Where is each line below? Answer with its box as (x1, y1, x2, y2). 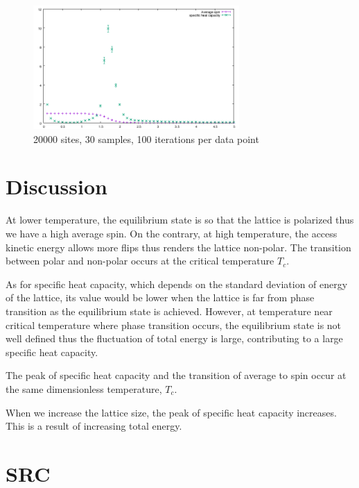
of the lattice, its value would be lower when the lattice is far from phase (6, 290, 315, 305)
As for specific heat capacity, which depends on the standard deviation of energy (6, 276, 348, 291)
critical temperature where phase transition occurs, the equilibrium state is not (6, 317, 342, 332)
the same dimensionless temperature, (6, 381, 162, 396)
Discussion (6, 172, 107, 201)
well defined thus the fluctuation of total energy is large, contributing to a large (6, 331, 343, 346)
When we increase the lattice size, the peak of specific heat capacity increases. (6, 405, 337, 419)
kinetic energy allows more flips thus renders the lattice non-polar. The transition (6, 239, 351, 254)
